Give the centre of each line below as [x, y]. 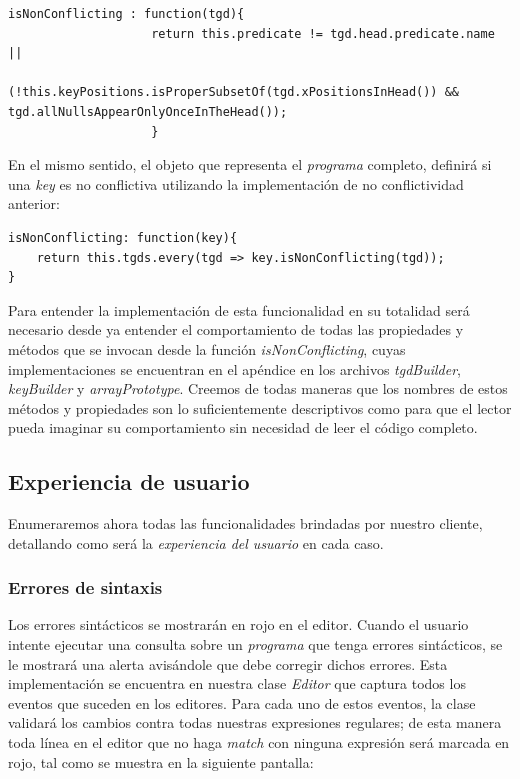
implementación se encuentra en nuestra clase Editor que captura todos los [237, 683]
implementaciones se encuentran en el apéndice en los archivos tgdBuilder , [235, 368]
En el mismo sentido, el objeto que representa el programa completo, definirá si [250, 164]
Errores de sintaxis [85, 587]
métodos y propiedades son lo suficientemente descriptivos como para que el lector [260, 407]
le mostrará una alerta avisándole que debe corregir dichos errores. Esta [228, 663]
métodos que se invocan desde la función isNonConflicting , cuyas [207, 348]
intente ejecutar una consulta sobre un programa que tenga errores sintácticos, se [255, 644]
